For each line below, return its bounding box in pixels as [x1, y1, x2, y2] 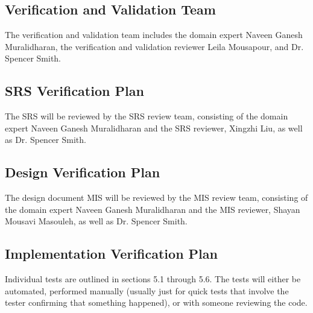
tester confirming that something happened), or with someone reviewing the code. [5, 296, 308, 309]
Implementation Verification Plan [5, 244, 218, 263]
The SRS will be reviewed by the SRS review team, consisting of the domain [5, 110, 288, 122]
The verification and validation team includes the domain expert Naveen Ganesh [5, 28, 303, 41]
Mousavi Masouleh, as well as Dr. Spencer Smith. [5, 215, 188, 227]
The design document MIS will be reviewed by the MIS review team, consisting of [5, 191, 308, 204]
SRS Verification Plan [5, 81, 144, 100]
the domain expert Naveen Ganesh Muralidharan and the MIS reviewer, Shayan [5, 203, 300, 215]
